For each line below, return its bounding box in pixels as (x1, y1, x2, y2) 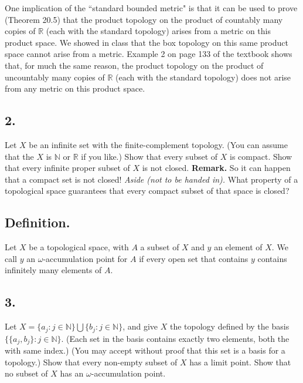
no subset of (5, 367, 48, 379)
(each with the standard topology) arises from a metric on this (46, 25, 271, 37)
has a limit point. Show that (189, 355, 291, 368)
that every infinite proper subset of (5, 162, 130, 174)
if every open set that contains (139, 252, 248, 264)
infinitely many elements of (5, 264, 102, 276)
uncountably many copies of (5, 70, 105, 83)
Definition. (5, 213, 70, 231)
